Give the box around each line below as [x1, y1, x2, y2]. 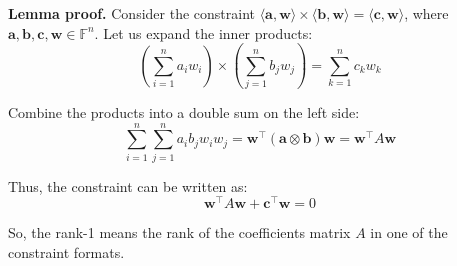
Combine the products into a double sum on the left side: [8, 101, 360, 122]
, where [404, 3, 449, 23]
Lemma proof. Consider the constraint [8, 3, 255, 23]
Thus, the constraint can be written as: [8, 175, 248, 196]
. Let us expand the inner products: [94, 22, 313, 43]
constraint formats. [8, 241, 125, 262]
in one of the [370, 222, 448, 243]
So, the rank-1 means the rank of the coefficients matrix [8, 222, 351, 243]
